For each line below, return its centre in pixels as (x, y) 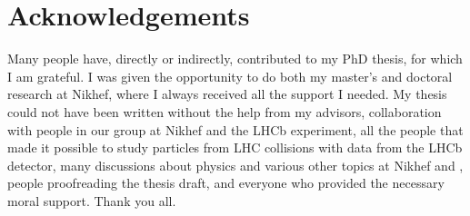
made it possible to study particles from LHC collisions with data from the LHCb (235, 147)
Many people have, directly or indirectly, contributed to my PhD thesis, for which (235, 59)
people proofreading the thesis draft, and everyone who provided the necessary (226, 183)
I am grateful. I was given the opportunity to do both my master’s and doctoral (230, 76)
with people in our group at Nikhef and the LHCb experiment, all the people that (235, 129)
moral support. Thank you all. (92, 200)
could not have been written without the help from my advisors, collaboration (225, 111)
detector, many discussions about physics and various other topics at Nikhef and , (235, 165)
